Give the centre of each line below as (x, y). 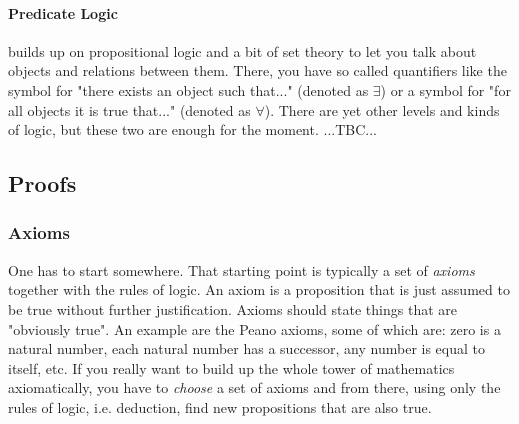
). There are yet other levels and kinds (382, 109)
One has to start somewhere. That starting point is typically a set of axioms (241, 269)
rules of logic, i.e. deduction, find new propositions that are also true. (220, 406)
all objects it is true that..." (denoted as (129, 109)
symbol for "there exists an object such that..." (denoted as (188, 89)
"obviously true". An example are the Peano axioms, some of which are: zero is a (254, 328)
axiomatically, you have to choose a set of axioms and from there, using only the (254, 387)
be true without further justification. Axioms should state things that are (232, 308)
